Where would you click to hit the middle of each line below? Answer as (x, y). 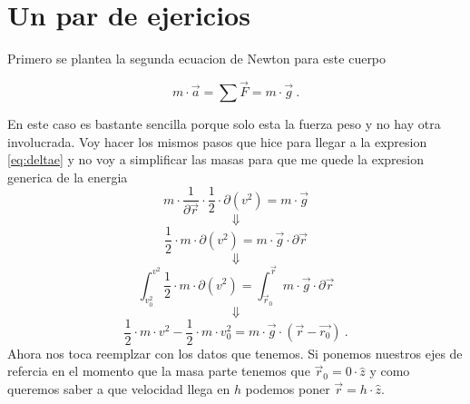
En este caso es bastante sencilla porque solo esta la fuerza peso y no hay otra (224, 123)
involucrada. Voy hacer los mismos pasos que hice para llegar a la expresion (217, 141)
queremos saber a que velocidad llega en (119, 388)
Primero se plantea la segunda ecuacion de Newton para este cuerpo (197, 59)
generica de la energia (68, 177)
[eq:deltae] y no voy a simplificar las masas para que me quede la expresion (215, 159)
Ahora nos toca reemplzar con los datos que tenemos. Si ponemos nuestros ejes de (235, 353)
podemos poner (288, 388)
